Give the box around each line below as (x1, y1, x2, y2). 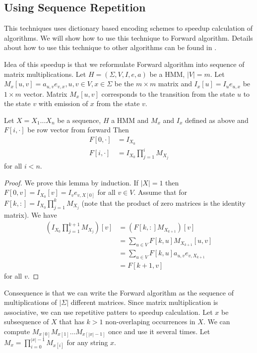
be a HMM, (149, 68, 185, 79)
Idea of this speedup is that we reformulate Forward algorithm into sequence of (4, 59, 245, 69)
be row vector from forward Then (27, 124, 129, 135)
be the (114, 78, 134, 89)
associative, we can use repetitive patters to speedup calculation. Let (4, 306, 213, 317)
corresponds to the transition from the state (101, 88, 235, 99)
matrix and (158, 78, 192, 89)
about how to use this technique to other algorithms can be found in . (4, 42, 217, 53)
